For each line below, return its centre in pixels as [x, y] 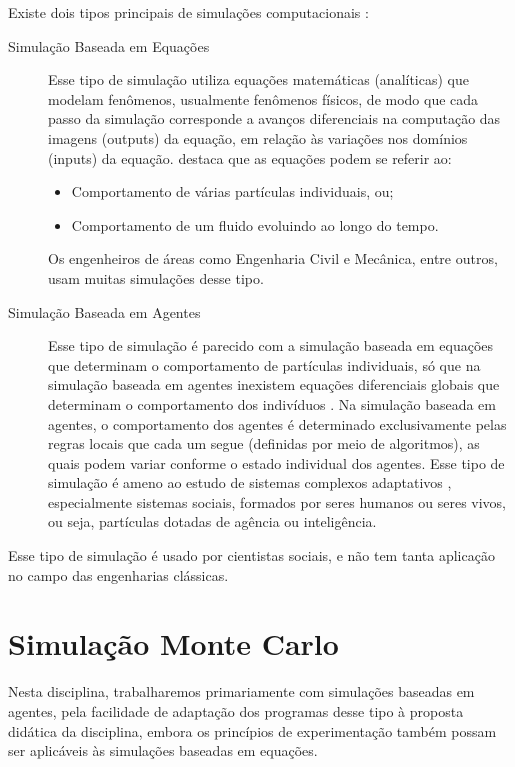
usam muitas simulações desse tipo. [156, 277]
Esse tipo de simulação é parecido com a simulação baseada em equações [271, 345]
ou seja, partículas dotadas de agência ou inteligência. [212, 521]
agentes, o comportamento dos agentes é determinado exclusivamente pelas [277, 423]
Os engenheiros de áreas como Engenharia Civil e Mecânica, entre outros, [273, 258]
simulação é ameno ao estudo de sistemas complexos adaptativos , [250, 482]
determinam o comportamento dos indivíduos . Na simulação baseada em [272, 403]
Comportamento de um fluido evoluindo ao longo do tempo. [255, 224]
